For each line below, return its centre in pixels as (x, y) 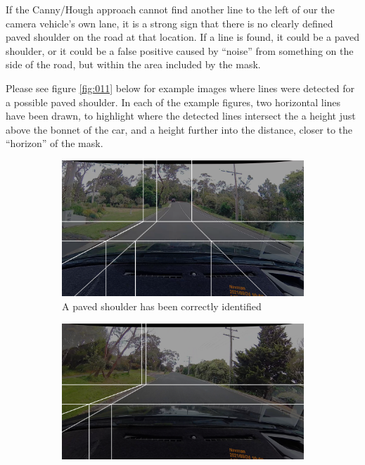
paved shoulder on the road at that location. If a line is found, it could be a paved (183, 37)
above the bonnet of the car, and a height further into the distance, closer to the (179, 129)
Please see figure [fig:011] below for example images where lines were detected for (180, 88)
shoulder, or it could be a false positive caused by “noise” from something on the (180, 50)
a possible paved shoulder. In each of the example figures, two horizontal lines (173, 102)
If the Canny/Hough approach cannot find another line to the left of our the (170, 9)
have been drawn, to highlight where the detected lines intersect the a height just (181, 116)
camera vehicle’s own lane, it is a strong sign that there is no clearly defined (169, 23)
